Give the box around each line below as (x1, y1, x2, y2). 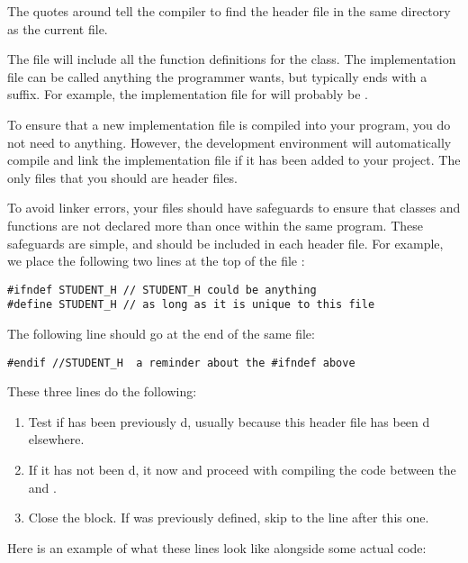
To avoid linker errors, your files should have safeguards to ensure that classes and (7, 198, 461, 217)
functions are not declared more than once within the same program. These (7, 215, 424, 234)
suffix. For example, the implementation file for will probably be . (7, 85, 368, 104)
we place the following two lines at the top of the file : (7, 251, 305, 270)
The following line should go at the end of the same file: (7, 324, 315, 343)
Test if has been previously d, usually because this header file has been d (28, 412, 430, 431)
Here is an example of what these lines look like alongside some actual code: (7, 538, 427, 557)
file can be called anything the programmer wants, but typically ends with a (7, 67, 427, 86)
